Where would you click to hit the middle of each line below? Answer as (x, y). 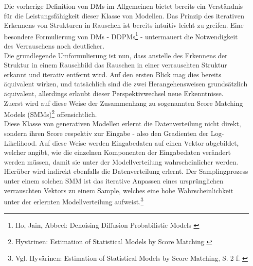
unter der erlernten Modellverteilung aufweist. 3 (74, 201)
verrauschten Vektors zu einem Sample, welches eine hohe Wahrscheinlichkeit (119, 190)
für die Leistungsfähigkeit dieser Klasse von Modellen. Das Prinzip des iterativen (124, 15)
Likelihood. (20, 142)
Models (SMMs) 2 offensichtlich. (51, 113)
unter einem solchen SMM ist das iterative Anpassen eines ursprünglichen (114, 181)
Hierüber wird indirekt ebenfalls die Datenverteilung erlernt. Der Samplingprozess (126, 171)
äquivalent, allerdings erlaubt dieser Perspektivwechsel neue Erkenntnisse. (114, 93)
